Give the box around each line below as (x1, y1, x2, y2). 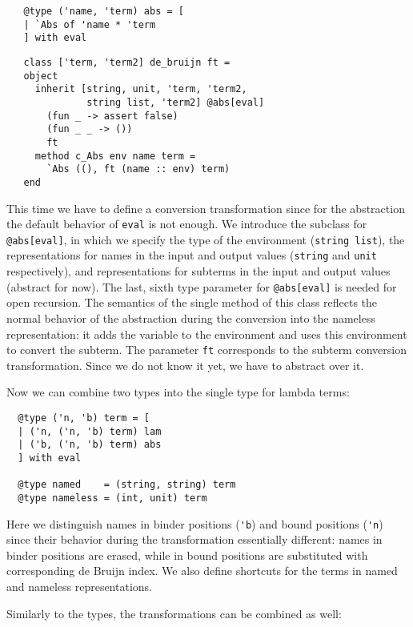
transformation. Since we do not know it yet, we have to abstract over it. (6, 356, 364, 373)
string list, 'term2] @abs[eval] (86, 96, 265, 108)
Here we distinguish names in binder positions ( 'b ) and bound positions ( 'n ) (6, 515, 383, 532)
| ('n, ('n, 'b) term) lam (18, 425, 162, 437)
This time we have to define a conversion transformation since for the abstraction (6, 199, 405, 216)
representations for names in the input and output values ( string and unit (6, 247, 377, 263)
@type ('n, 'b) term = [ (18, 412, 150, 424)
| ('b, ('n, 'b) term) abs (18, 439, 162, 451)
